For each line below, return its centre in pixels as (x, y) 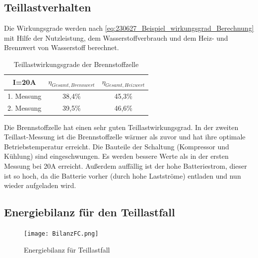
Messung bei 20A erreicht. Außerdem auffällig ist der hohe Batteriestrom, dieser (126, 165)
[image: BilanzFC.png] (61, 233)
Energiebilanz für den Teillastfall (90, 212)
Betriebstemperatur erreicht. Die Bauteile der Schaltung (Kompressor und (117, 146)
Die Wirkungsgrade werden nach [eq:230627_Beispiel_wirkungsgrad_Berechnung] (129, 28)
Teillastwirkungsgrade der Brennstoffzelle (76, 64)
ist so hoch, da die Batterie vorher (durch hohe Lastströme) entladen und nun (123, 175)
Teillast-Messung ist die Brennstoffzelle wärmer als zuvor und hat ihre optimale (125, 137)
